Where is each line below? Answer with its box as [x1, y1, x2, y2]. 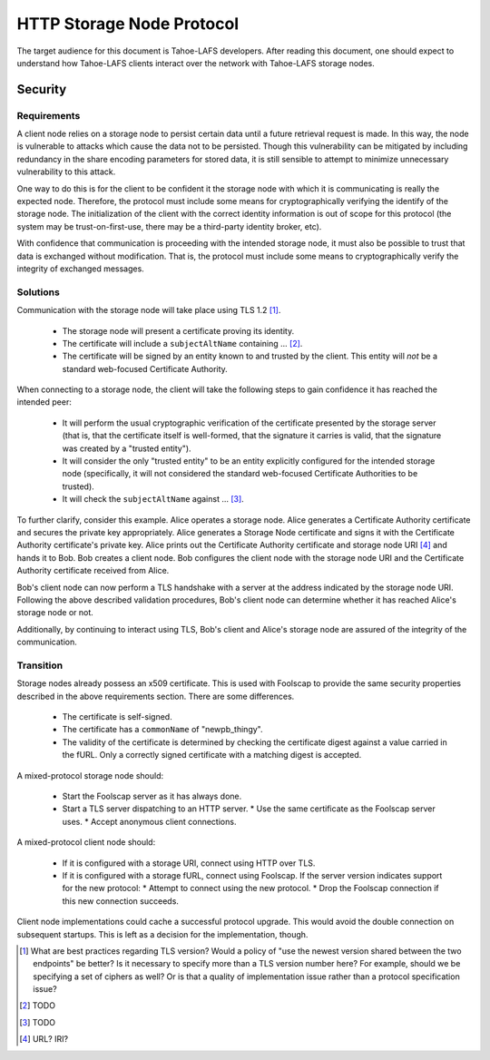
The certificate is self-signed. [62, 712, 172, 722]
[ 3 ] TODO [19, 1016, 56, 1027]
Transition [16, 659, 64, 672]
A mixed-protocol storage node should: [16, 770, 164, 780]
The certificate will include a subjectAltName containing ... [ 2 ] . [62, 338, 303, 348]
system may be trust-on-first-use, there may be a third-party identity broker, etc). [16, 221, 322, 231]
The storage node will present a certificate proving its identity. [62, 325, 295, 336]
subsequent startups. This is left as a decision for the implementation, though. [16, 928, 309, 939]
